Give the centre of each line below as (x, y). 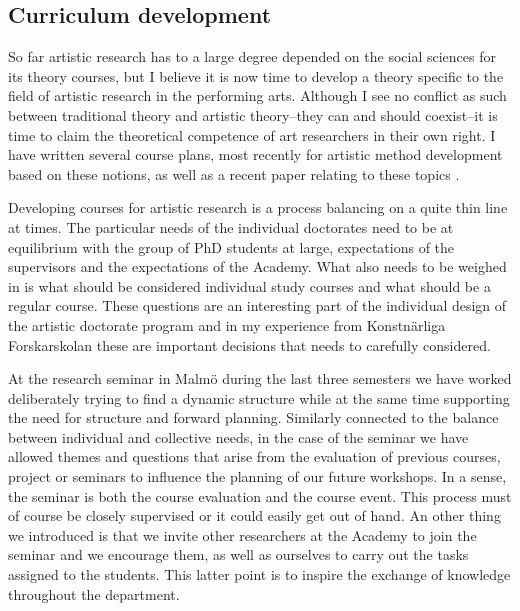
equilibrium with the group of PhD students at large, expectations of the (231, 246)
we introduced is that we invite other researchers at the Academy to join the (242, 534)
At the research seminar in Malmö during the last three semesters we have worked (260, 378)
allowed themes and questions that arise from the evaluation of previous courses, (254, 456)
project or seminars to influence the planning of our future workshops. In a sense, (257, 476)
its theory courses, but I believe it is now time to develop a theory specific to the (256, 75)
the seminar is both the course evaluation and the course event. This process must (260, 495)
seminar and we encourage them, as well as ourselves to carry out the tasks (238, 554)
